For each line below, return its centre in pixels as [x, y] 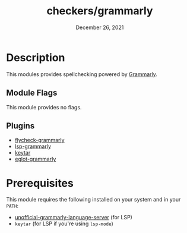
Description [36, 57]
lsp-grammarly [33, 146]
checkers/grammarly [100, 11]
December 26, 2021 [100, 27]
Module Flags [32, 93]
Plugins [20, 126]
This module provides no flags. [44, 107]
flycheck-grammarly [39, 140]
